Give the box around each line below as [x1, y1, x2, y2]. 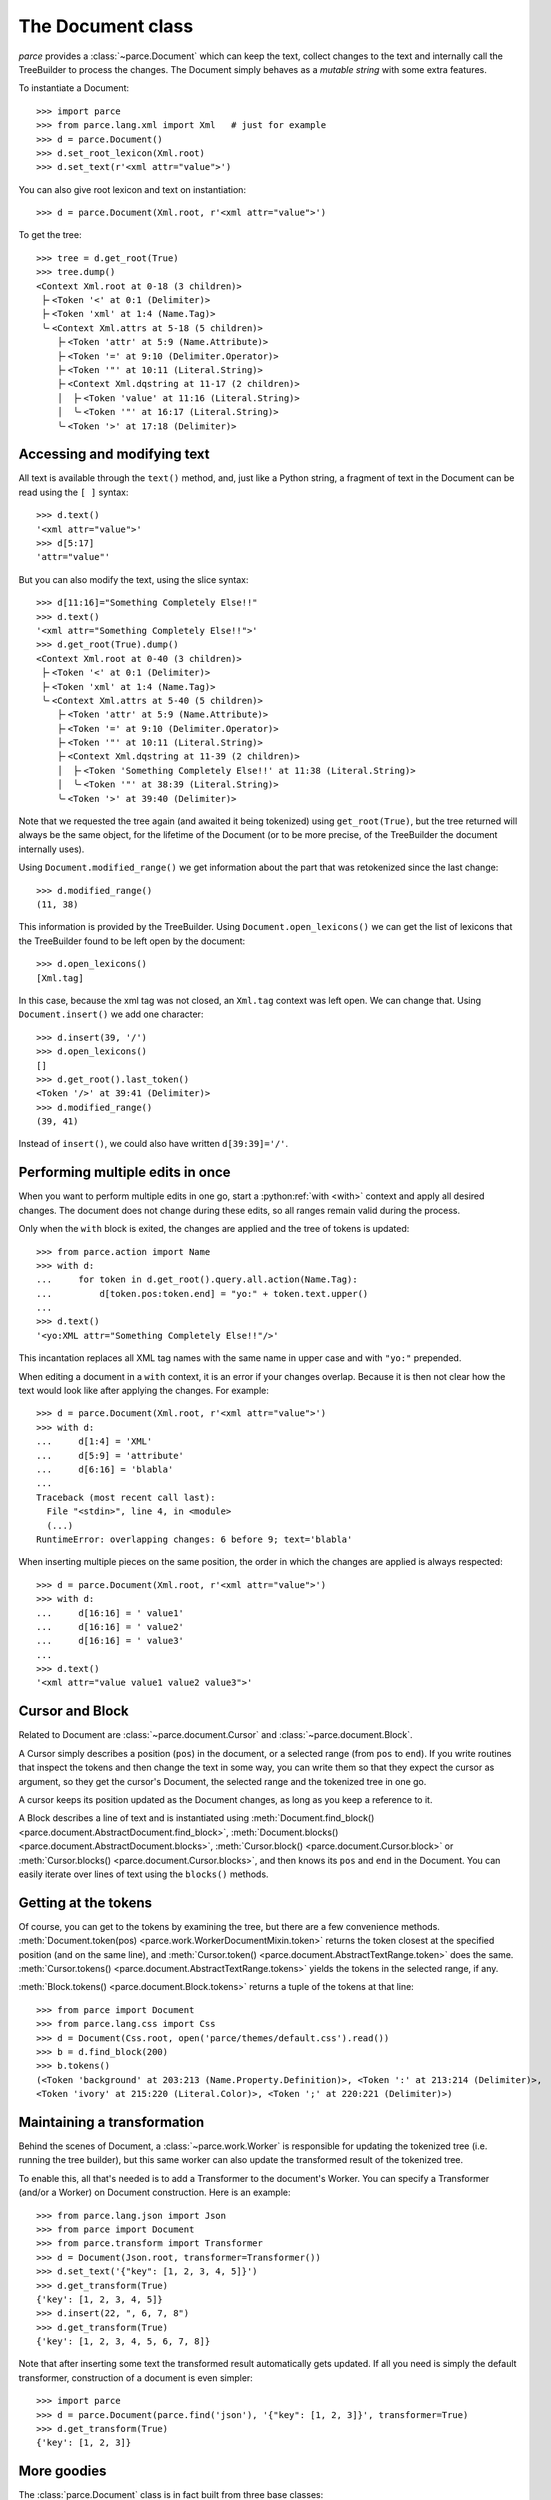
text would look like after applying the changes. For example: [18, 1385, 270, 1397]
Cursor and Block [18, 1703, 129, 1720]
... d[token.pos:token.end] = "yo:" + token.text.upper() [36, 1288, 369, 1299]
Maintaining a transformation [18, 2113, 205, 2130]
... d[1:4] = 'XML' [36, 1436, 153, 1447]
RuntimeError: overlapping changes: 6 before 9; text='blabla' [36, 1533, 353, 1545]
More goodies [18, 2463, 107, 2480]
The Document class [18, 15, 194, 37]
